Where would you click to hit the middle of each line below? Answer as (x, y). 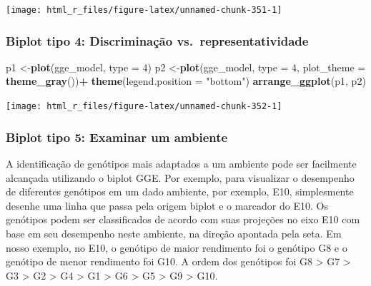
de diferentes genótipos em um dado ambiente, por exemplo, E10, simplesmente (180, 191)
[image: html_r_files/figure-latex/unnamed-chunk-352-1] (144, 107)
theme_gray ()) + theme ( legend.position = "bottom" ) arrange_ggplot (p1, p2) (186, 81)
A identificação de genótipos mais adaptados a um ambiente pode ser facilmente (181, 163)
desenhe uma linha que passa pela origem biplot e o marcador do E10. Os (167, 205)
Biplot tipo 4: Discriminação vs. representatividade (157, 40)
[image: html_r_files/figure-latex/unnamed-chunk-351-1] (144, 10)
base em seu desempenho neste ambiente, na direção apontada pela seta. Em (174, 233)
